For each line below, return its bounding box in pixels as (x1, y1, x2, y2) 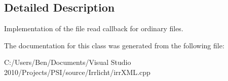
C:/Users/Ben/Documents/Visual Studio (4, 57, 131, 67)
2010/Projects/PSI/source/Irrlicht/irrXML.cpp (4, 66, 150, 77)
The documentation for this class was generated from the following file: (4, 40, 224, 50)
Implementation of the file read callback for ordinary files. (4, 23, 183, 34)
